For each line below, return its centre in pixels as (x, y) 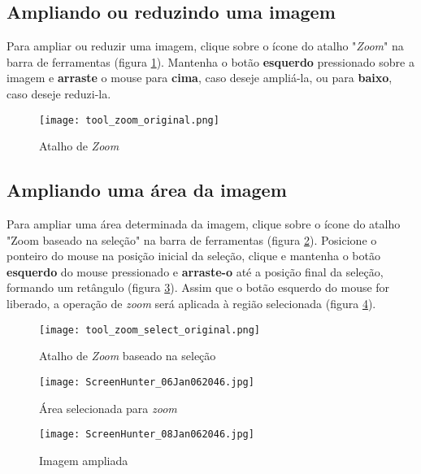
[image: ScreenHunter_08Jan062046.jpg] (147, 435)
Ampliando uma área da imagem (147, 190)
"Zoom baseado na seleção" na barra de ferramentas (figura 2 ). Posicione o (192, 239)
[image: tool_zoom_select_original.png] (150, 330)
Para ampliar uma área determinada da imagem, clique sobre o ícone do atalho (204, 224)
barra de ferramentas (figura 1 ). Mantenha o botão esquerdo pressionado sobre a (210, 61)
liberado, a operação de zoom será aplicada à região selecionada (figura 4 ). (191, 303)
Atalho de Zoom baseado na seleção (128, 356)
